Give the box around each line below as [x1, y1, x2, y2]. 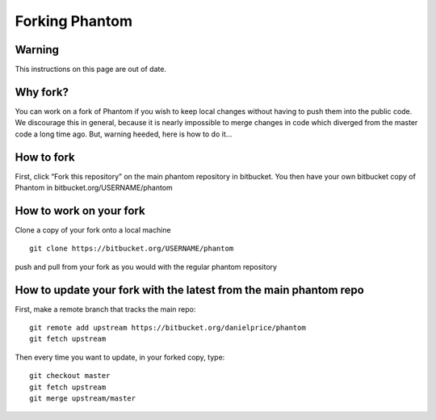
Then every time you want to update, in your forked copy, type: [15, 352, 225, 362]
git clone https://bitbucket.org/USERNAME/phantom [29, 244, 234, 254]
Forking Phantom [15, 12, 133, 30]
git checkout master [29, 372, 111, 380]
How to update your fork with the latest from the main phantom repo [15, 283, 365, 296]
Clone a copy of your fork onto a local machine [15, 225, 171, 234]
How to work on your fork [15, 204, 145, 217]
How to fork [15, 150, 76, 164]
